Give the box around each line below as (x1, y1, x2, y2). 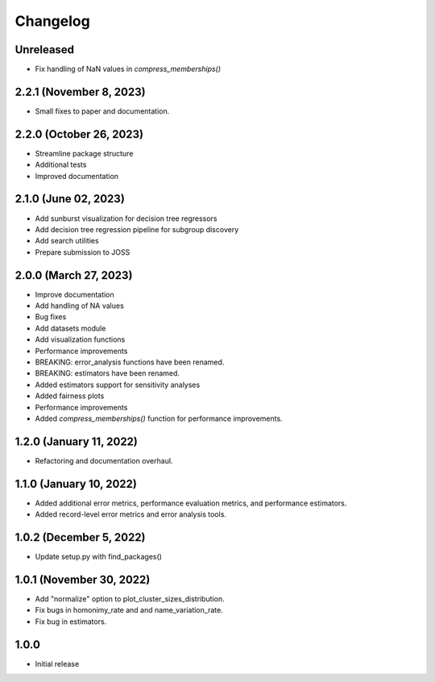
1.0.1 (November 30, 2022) (14, 572, 151, 586)
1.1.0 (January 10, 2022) (14, 476, 137, 491)
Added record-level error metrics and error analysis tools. (35, 509, 227, 519)
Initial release (35, 659, 80, 668)
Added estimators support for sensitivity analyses (35, 380, 201, 389)
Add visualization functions (35, 335, 126, 344)
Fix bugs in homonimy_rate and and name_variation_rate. (35, 605, 223, 615)
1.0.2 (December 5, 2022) (14, 530, 146, 544)
